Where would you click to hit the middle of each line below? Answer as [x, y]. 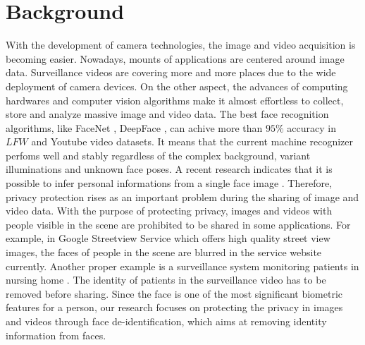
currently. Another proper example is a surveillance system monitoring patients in [182, 266]
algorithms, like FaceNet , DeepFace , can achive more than [134, 127]
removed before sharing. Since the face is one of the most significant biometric [174, 293]
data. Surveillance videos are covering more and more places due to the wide [171, 72]
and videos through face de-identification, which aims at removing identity [166, 321]
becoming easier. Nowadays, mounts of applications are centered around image [175, 58]
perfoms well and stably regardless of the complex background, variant [158, 155]
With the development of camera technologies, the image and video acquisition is [181, 45]
